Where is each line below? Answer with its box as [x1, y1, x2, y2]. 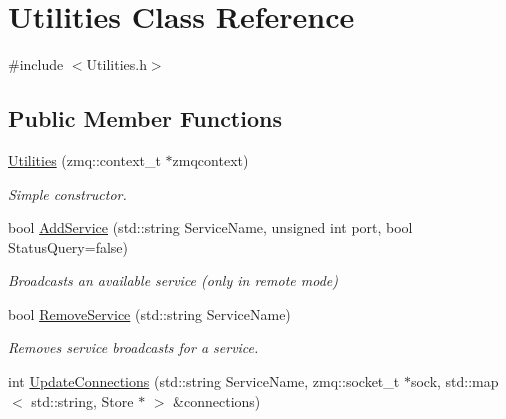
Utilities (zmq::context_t [8, 149, 161, 170]
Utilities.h [86, 54, 147, 75]
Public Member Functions [8, 103, 282, 134]
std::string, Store [31, 390, 134, 411]
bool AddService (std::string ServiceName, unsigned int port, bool [8, 217, 413, 238]
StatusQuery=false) [8, 236, 128, 257]
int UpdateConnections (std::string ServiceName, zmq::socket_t [8, 371, 400, 392]
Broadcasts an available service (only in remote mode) [8, 270, 338, 291]
